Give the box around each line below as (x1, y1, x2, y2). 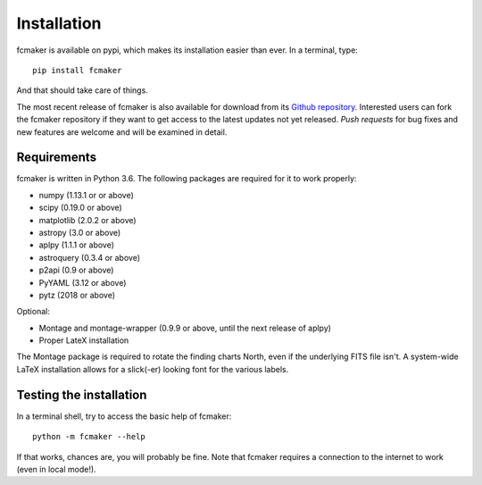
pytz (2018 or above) (38, 289, 116, 300)
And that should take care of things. (16, 85, 149, 96)
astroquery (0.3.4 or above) (38, 252, 141, 263)
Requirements (16, 150, 97, 165)
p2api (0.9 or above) (38, 264, 114, 276)
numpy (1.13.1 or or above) (38, 189, 134, 200)
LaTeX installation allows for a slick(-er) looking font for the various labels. (16, 364, 289, 374)
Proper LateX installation (38, 335, 129, 346)
